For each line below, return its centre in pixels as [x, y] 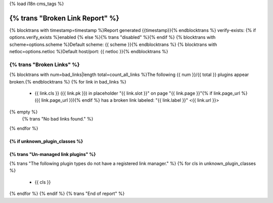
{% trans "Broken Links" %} [44, 64]
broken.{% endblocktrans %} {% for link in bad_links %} [68, 82]
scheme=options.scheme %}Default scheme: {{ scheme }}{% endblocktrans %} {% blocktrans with [113, 44]
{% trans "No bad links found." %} [58, 119]
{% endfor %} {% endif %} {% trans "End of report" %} [67, 194]
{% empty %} [24, 112]
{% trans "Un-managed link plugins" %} [53, 154]
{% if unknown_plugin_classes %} [46, 141]
